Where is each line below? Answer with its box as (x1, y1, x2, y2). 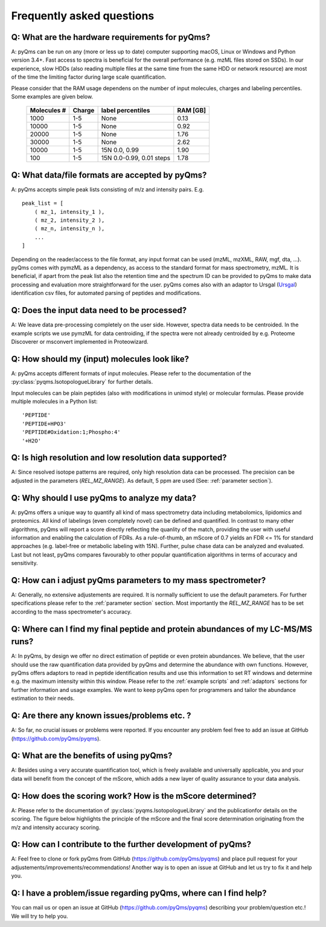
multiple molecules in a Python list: (11, 398, 98, 405)
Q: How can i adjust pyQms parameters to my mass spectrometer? (11, 575, 266, 586)
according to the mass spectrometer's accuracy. (11, 608, 132, 615)
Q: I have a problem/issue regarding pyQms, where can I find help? (11, 888, 267, 899)
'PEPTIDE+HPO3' (22, 420, 67, 427)
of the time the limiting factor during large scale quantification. (11, 73, 167, 81)
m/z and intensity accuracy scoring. (11, 824, 101, 831)
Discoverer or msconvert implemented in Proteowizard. (11, 338, 149, 345)
